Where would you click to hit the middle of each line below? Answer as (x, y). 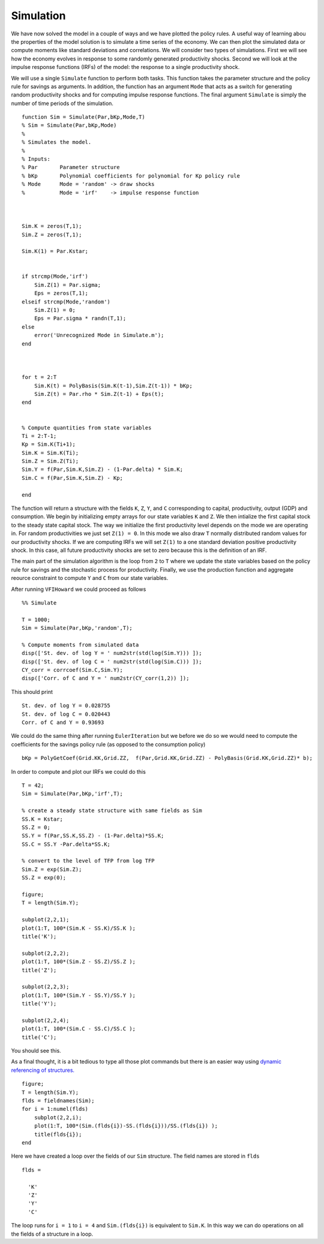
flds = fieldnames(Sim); (58, 1101)
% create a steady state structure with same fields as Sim (112, 811)
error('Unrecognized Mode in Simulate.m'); (99, 335)
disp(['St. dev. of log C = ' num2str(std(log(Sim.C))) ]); (112, 662)
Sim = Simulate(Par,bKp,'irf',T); (72, 794)
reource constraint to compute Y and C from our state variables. (90, 578)
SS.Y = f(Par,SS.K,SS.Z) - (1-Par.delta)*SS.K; (93, 836)
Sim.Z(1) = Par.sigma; (67, 285)
